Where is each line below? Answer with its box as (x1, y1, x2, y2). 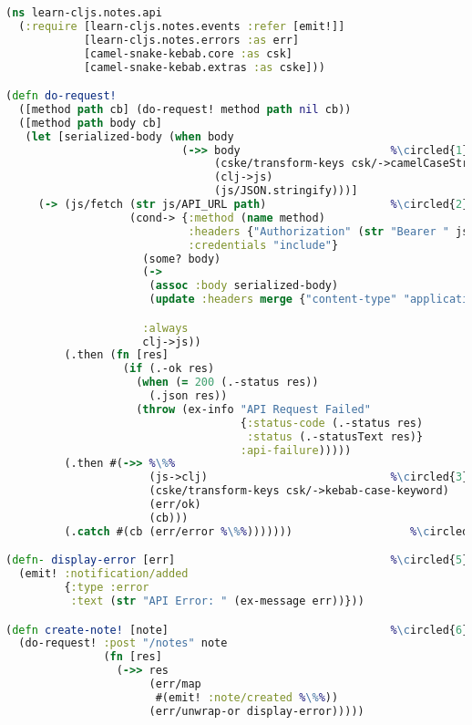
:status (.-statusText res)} (246, 430, 424, 443)
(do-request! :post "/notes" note (18, 637, 228, 650)
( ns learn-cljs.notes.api (5, 6, 162, 19)
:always (142, 321, 189, 335)
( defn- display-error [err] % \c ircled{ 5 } (5, 554, 469, 567)
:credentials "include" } (188, 238, 339, 252)
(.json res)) (149, 389, 228, 403)
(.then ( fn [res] (64, 348, 169, 362)
